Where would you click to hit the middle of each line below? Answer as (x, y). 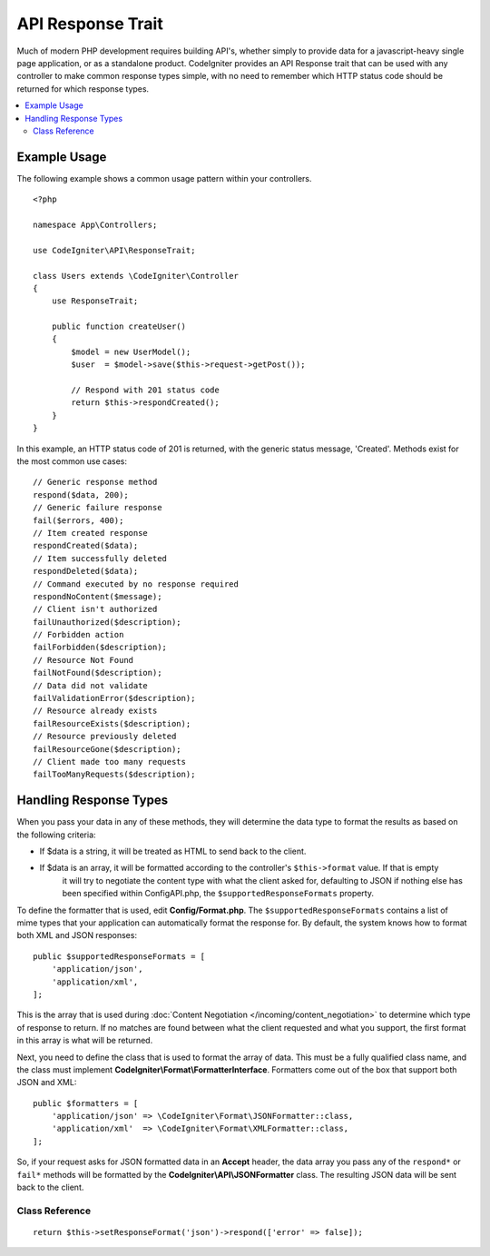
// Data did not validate (91, 685)
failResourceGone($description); (107, 749)
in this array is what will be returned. (85, 1041)
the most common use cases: (72, 461)
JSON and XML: (47, 1083)
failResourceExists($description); (112, 723)
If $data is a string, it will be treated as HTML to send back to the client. (173, 851)
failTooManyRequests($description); (114, 775)
